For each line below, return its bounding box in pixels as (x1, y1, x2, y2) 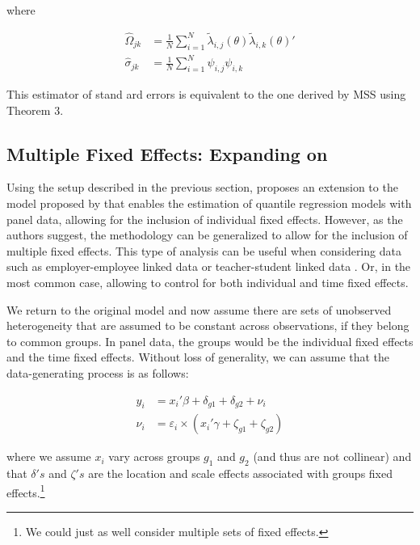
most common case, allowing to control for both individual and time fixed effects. (6, 273, 409, 290)
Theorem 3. (6, 101, 64, 118)
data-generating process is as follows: (6, 364, 189, 381)
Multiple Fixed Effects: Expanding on (6, 141, 328, 166)
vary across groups (108, 448, 200, 465)
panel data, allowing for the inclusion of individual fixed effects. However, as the (6, 210, 403, 227)
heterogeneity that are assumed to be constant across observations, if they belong (6, 317, 409, 334)
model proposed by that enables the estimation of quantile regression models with (6, 194, 412, 211)
